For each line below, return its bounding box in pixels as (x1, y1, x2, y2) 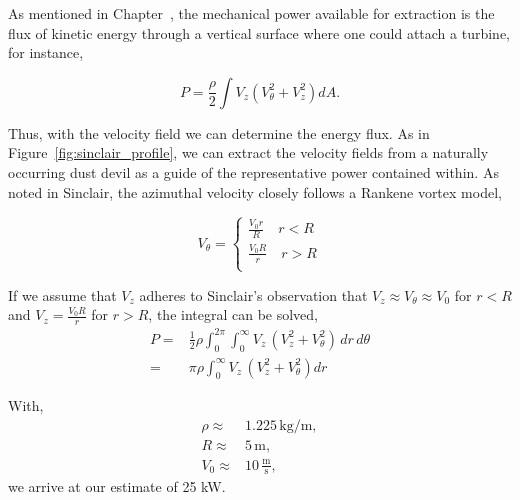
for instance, (8, 42, 84, 63)
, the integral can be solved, (148, 304, 319, 325)
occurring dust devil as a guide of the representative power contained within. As (8, 161, 499, 182)
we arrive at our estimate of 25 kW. (8, 476, 226, 497)
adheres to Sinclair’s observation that (139, 284, 368, 305)
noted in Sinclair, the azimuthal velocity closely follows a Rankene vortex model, (8, 181, 502, 202)
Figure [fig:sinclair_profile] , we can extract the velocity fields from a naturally (8, 142, 489, 163)
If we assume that (8, 284, 117, 305)
